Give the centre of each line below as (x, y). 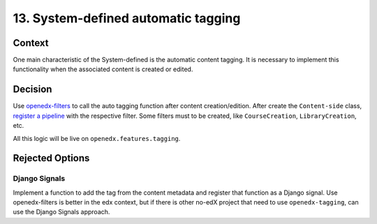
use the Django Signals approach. (61, 212)
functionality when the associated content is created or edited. (103, 69)
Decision (32, 90)
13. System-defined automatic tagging (127, 18)
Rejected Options (51, 158)
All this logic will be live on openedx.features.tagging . (97, 138)
